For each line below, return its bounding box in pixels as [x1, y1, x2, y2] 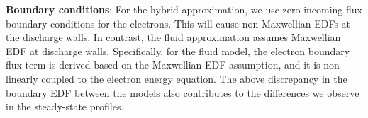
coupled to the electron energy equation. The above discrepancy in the [41, 71, 347, 85]
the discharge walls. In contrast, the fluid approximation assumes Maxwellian [6, 30, 341, 45]
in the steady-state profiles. [6, 99, 124, 114]
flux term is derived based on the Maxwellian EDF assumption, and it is [6, 57, 320, 72]
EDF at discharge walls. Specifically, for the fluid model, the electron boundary [6, 43, 350, 58]
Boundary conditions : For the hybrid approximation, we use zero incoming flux [6, 2, 362, 16]
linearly [6, 71, 38, 85]
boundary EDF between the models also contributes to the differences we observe [6, 85, 359, 100]
